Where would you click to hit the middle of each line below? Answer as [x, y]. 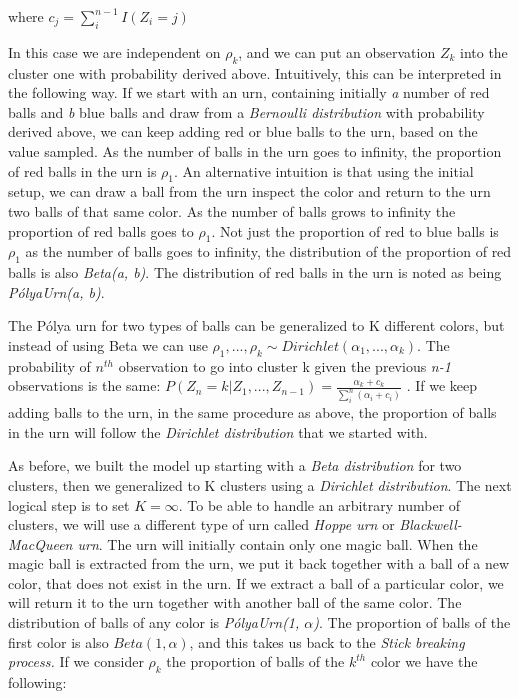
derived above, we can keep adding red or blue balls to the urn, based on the [243, 131]
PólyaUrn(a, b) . [56, 291]
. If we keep [442, 385]
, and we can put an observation [337, 51]
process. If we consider [76, 661]
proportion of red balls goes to [101, 230]
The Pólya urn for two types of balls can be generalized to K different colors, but [256, 325]
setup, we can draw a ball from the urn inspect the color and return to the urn [249, 191]
